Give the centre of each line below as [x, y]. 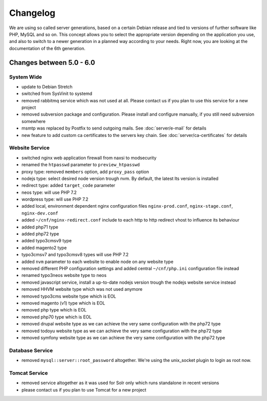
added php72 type [40, 234]
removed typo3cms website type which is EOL [69, 296]
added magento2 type [44, 248]
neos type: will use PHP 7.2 [49, 192]
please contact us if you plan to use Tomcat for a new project [84, 390]
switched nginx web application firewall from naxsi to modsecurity [89, 158]
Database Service [31, 350]
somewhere [34, 121]
